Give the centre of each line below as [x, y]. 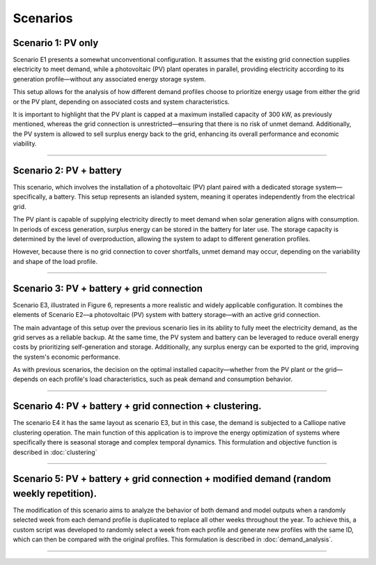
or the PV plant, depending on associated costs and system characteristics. [121, 102]
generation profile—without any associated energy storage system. [109, 79]
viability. [25, 144]
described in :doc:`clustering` [55, 452]
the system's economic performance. [67, 357]
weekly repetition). [55, 494]
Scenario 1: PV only [56, 43]
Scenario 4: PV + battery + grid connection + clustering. [137, 407]
